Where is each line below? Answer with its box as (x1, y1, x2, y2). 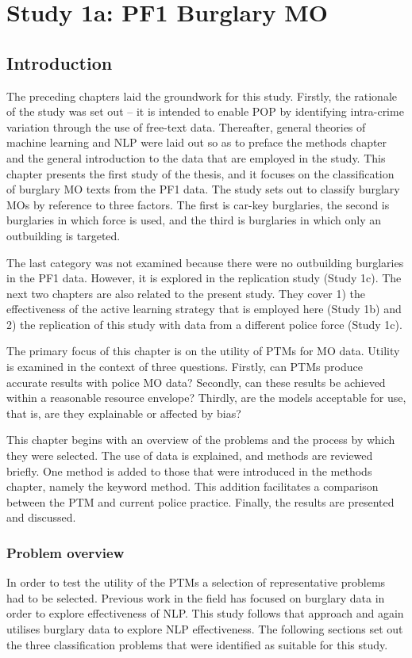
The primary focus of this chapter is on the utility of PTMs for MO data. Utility (6, 342, 400, 359)
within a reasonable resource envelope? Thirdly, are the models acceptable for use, (6, 389, 406, 406)
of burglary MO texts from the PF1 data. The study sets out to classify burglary (6, 181, 400, 197)
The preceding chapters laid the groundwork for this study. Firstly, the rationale (6, 87, 397, 104)
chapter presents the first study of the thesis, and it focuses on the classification (6, 165, 395, 182)
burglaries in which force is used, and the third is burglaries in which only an (6, 212, 381, 228)
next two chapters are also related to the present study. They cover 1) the (6, 285, 365, 301)
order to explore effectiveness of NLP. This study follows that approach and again (6, 605, 404, 622)
